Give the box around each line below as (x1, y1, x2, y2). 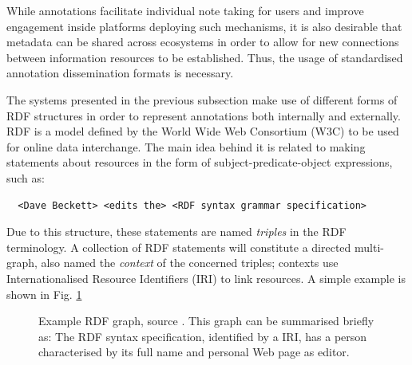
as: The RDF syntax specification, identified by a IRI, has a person (38, 328, 367, 344)
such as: (6, 169, 45, 186)
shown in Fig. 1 (6, 285, 82, 302)
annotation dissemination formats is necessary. (6, 65, 234, 81)
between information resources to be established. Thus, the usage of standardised (6, 49, 403, 65)
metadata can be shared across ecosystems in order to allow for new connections (6, 33, 399, 50)
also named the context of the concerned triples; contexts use (41, 254, 339, 271)
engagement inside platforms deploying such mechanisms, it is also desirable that (6, 18, 402, 34)
